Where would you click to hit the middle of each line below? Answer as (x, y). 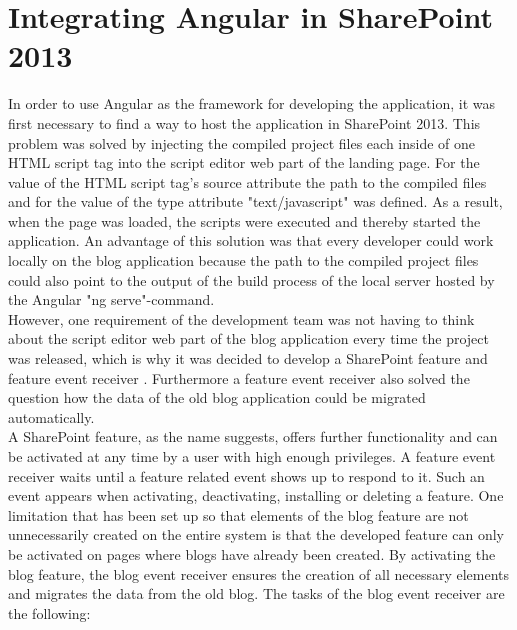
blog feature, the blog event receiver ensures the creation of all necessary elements (259, 573)
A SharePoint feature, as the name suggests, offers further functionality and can (253, 436)
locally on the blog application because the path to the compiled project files (243, 260)
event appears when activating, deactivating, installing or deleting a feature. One (256, 495)
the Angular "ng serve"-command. (111, 299)
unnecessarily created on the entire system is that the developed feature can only (256, 534)
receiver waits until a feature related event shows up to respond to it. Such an (246, 475)
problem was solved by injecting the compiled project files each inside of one (242, 142)
